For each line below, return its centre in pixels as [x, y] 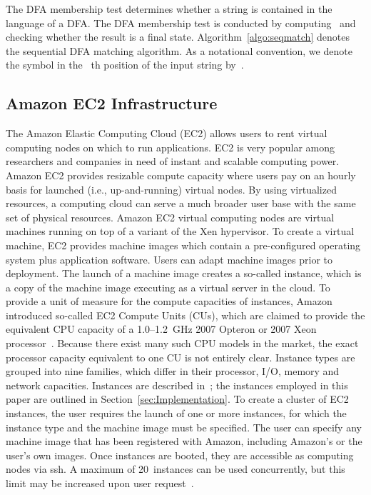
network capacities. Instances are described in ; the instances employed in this [177, 385]
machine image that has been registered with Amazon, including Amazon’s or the [184, 441]
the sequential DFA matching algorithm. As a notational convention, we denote [179, 50]
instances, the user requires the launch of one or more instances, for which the [176, 413]
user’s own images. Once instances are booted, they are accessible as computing [180, 455]
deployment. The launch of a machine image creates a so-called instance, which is [184, 273]
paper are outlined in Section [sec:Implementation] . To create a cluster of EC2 [177, 399]
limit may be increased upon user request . [100, 483]
